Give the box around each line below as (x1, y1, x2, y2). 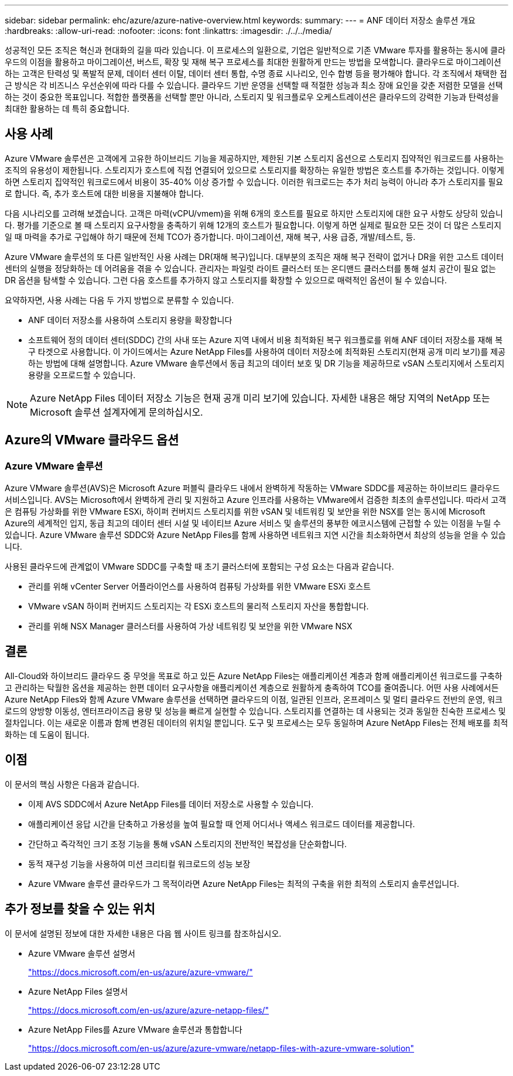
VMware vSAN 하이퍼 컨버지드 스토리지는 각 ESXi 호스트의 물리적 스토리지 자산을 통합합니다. (28, 601, 369, 612)
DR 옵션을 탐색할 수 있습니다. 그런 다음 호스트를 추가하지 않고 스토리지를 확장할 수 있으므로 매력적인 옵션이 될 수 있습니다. (5, 275, 447, 285)
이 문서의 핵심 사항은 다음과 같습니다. (5, 779, 139, 789)
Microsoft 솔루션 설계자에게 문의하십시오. (30, 406, 203, 418)
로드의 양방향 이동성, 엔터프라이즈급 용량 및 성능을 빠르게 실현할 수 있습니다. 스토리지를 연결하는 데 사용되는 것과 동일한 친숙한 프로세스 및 (5, 705, 506, 716)
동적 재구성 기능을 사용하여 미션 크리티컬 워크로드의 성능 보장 (28, 858, 251, 869)
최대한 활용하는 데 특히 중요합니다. (5, 104, 129, 114)
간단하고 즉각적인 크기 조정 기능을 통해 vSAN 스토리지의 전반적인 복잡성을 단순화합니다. (28, 838, 347, 849)
